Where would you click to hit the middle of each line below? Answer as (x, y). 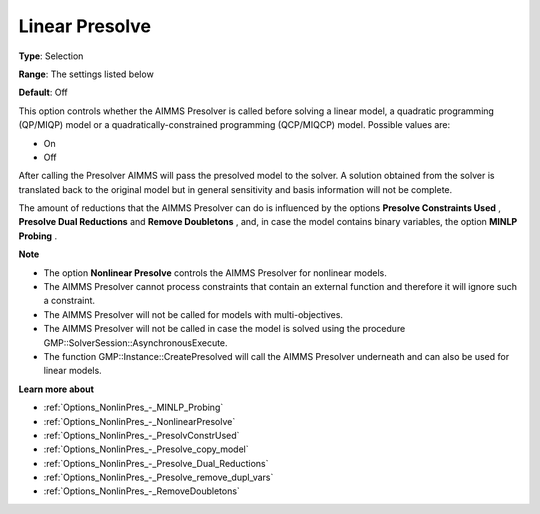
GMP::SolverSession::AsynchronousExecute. (136, 342)
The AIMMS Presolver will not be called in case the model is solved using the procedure (224, 329)
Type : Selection (51, 56)
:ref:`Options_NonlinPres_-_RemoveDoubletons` (141, 491)
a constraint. (69, 301)
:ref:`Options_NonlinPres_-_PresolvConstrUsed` (141, 435)
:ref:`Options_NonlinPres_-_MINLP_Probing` (133, 407)
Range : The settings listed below (86, 74)
